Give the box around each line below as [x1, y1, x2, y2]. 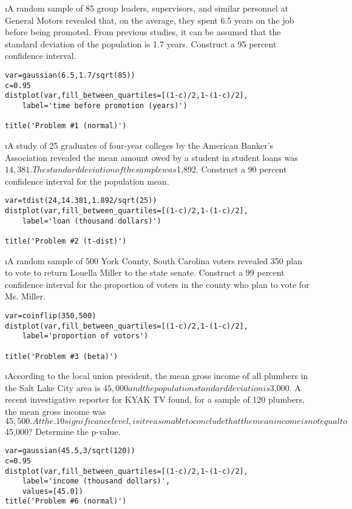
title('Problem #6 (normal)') [5, 497, 127, 506]
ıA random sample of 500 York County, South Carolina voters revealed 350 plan [5, 254, 302, 267]
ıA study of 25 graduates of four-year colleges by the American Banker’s [5, 138, 274, 151]
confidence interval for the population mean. [5, 174, 169, 187]
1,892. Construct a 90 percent [177, 163, 287, 176]
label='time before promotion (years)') [22, 101, 188, 110]
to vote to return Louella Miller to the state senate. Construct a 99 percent [5, 266, 285, 279]
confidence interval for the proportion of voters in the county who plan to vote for [5, 278, 310, 290]
